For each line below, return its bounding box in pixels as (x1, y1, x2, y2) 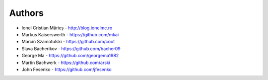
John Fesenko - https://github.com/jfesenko (21, 66, 112, 72)
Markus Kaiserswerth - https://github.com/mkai (21, 31, 119, 37)
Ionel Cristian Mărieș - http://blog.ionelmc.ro (21, 25, 113, 31)
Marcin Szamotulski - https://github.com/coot (21, 39, 115, 45)
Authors (9, 7, 44, 18)
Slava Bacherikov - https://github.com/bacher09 (21, 45, 121, 52)
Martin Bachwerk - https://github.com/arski (21, 60, 110, 66)
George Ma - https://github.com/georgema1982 (21, 53, 119, 59)
